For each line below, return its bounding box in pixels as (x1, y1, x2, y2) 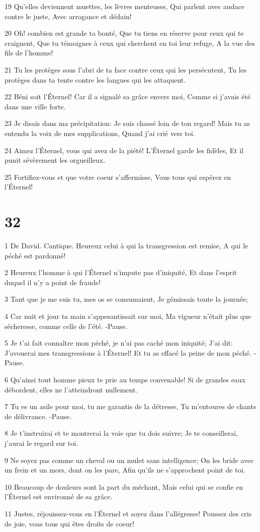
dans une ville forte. (5, 101, 66, 111)
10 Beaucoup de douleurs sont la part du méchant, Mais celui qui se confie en (5, 481, 243, 492)
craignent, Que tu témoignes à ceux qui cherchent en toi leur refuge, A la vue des (5, 37, 255, 48)
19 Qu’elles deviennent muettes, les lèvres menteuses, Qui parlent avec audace (5, 1, 244, 11)
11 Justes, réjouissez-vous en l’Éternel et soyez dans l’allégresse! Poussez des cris (5, 508, 252, 518)
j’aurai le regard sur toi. (5, 437, 78, 448)
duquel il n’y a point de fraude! (5, 277, 101, 287)
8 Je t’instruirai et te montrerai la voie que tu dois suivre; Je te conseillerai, (5, 428, 238, 438)
